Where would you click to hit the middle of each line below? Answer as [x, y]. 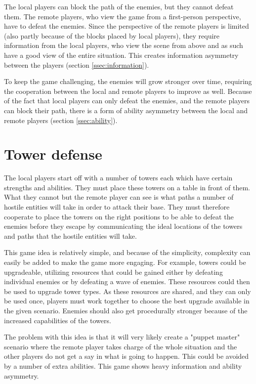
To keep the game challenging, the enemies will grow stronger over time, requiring [128, 81]
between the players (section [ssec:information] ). [77, 64]
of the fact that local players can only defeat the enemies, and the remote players [127, 101]
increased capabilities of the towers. [58, 320]
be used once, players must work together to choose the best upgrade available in [127, 301]
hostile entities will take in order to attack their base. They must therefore [117, 207]
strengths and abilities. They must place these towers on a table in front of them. [127, 187]
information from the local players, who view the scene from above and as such [124, 45]
